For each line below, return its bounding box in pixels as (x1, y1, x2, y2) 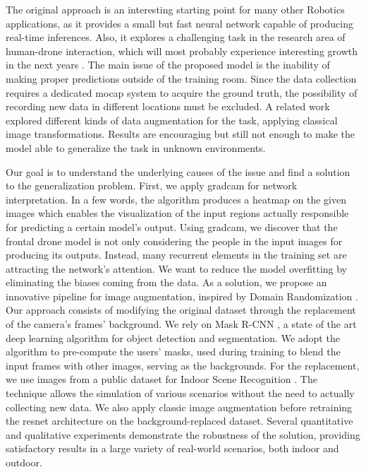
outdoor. (6, 455, 42, 469)
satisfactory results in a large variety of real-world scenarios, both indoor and (6, 441, 339, 456)
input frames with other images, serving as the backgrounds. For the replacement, (6, 358, 360, 372)
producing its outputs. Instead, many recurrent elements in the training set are (6, 247, 347, 262)
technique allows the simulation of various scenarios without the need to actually (6, 386, 355, 401)
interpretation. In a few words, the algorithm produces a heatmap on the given (6, 191, 346, 206)
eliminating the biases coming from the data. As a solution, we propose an (6, 275, 327, 290)
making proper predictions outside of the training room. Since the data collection (6, 71, 357, 85)
